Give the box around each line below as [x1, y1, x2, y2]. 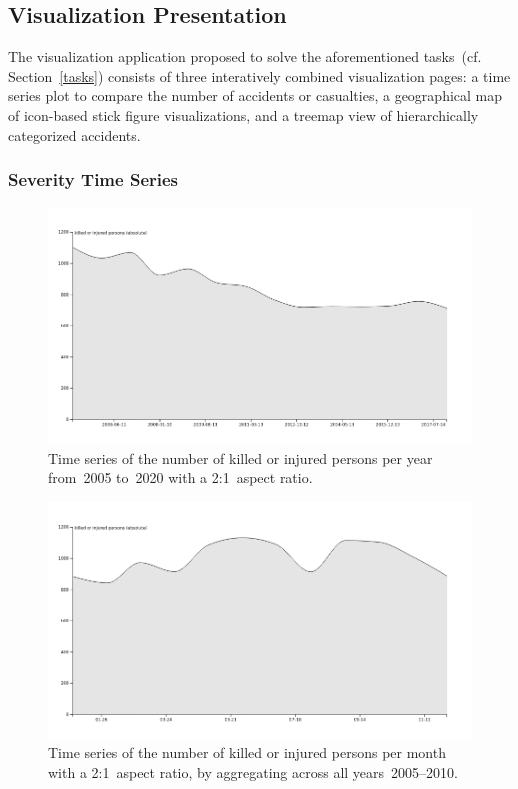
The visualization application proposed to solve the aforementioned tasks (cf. [8, 46, 482, 67]
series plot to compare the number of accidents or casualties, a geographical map [8, 85, 503, 106]
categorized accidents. [8, 124, 141, 145]
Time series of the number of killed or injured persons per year [48, 447, 433, 468]
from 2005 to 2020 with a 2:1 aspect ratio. [48, 467, 313, 488]
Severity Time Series [8, 167, 179, 192]
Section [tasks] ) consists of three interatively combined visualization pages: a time [8, 65, 511, 86]
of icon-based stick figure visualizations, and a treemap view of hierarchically [8, 104, 479, 125]
